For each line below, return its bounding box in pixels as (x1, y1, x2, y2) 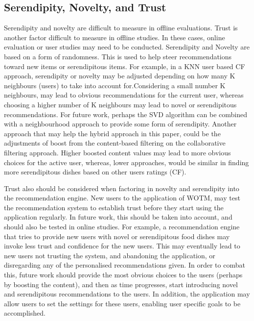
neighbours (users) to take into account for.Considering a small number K (4, 80, 226, 90)
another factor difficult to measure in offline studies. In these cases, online (4, 32, 225, 42)
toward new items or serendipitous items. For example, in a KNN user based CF (4, 61, 245, 71)
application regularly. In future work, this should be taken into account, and (4, 212, 232, 222)
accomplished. (4, 308, 46, 318)
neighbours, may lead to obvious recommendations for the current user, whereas (4, 90, 244, 100)
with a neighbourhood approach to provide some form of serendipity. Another (4, 119, 237, 129)
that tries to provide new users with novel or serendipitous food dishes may (4, 231, 230, 241)
